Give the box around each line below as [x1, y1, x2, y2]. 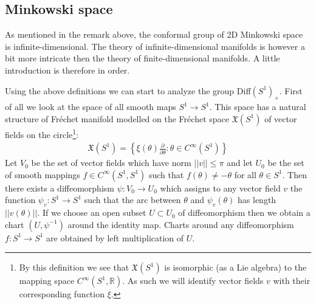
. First [279, 84, 303, 97]
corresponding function [19, 288, 105, 300]
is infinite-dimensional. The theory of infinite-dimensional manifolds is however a [5, 40, 305, 52]
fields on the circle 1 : [5, 126, 79, 140]
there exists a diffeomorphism [5, 181, 114, 194]
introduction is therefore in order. [5, 63, 130, 76]
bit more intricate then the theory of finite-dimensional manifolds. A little [5, 52, 280, 64]
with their [273, 274, 311, 287]
